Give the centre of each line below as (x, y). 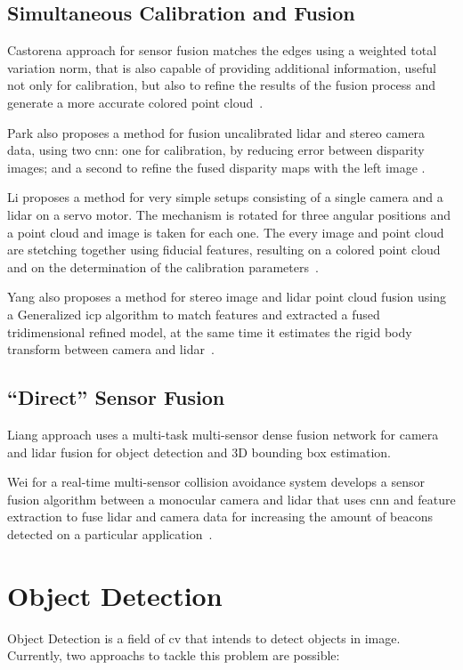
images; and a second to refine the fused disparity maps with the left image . (216, 167)
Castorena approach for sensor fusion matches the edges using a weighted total (222, 50)
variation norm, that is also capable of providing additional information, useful (222, 67)
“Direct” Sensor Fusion (116, 397)
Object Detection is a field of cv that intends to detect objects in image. (204, 638)
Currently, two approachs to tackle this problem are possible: (174, 655)
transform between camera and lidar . (111, 349)
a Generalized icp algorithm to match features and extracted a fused (194, 314)
